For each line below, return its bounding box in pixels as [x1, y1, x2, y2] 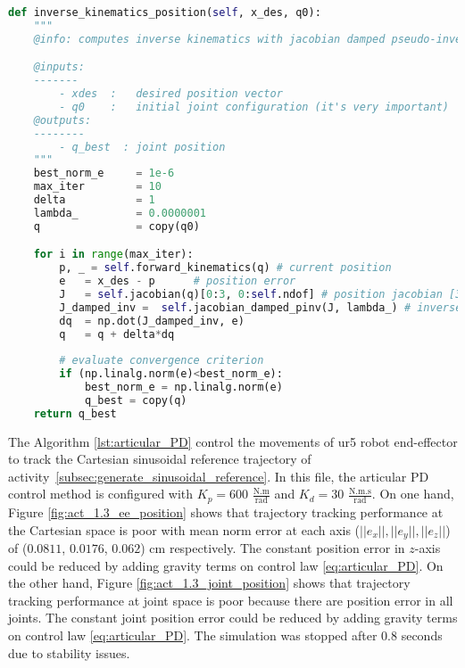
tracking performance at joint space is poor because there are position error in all [8, 590, 453, 609]
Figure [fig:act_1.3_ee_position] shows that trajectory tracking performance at [8, 502, 444, 521]
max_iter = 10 [33, 180, 162, 194]
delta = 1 [33, 194, 155, 207]
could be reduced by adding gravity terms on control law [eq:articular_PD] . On [8, 556, 444, 574]
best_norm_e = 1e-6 [33, 167, 175, 180]
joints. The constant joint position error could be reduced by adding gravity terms [8, 608, 458, 627]
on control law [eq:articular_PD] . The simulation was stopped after [8, 625, 378, 644]
